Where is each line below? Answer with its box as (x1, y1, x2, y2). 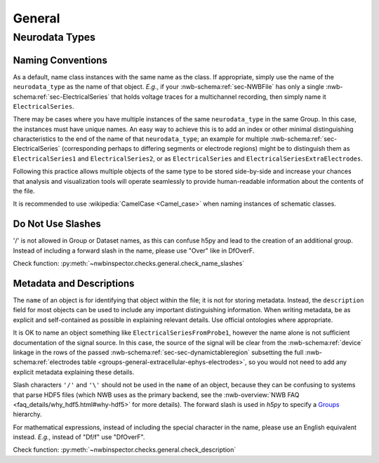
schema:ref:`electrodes (13, 358, 81, 366)
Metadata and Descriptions (13, 277, 135, 289)
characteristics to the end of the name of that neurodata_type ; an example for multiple (13, 135, 270, 143)
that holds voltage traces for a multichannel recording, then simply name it (111, 92, 326, 101)
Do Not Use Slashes (13, 218, 101, 230)
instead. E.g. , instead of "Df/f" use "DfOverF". (13, 433, 145, 441)
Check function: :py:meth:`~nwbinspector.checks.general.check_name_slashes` (13, 260, 245, 268)
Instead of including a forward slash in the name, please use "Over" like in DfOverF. (13, 246, 255, 255)
